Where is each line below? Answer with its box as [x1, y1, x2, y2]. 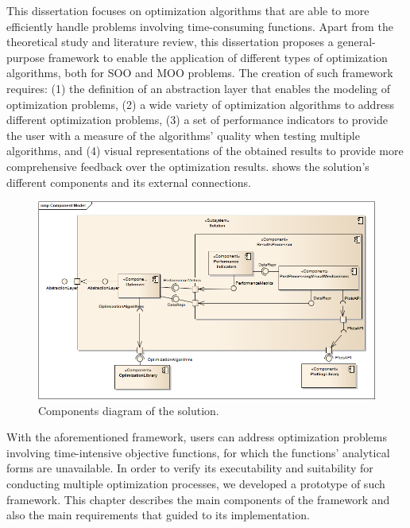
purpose [6, 49, 44, 65]
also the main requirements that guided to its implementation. [6, 507, 310, 523]
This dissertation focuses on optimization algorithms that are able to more [6, 2, 369, 18]
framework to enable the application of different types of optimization [48, 49, 388, 65]
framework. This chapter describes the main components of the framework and [6, 491, 390, 507]
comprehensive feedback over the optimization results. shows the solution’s [6, 157, 369, 174]
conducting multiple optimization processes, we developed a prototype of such [6, 476, 385, 492]
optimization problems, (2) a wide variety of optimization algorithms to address [6, 95, 395, 112]
